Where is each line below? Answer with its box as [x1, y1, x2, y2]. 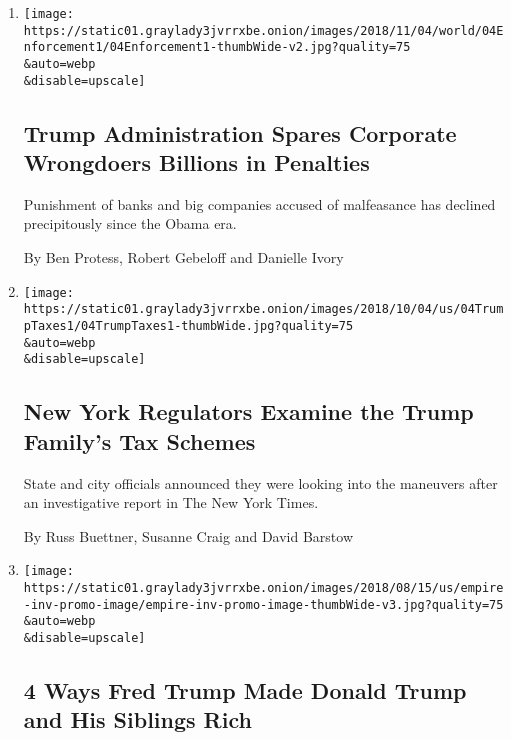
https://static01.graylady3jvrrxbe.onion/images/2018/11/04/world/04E [23, 23, 504, 38]
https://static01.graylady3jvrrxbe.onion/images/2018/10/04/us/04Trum [23, 302, 504, 317]
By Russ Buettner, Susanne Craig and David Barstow [23, 525, 354, 546]
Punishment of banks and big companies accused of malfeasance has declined [23, 193, 496, 214]
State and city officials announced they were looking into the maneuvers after [23, 472, 498, 493]
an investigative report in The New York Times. [23, 492, 319, 513]
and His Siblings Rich [23, 704, 252, 735]
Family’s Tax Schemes [23, 425, 256, 456]
